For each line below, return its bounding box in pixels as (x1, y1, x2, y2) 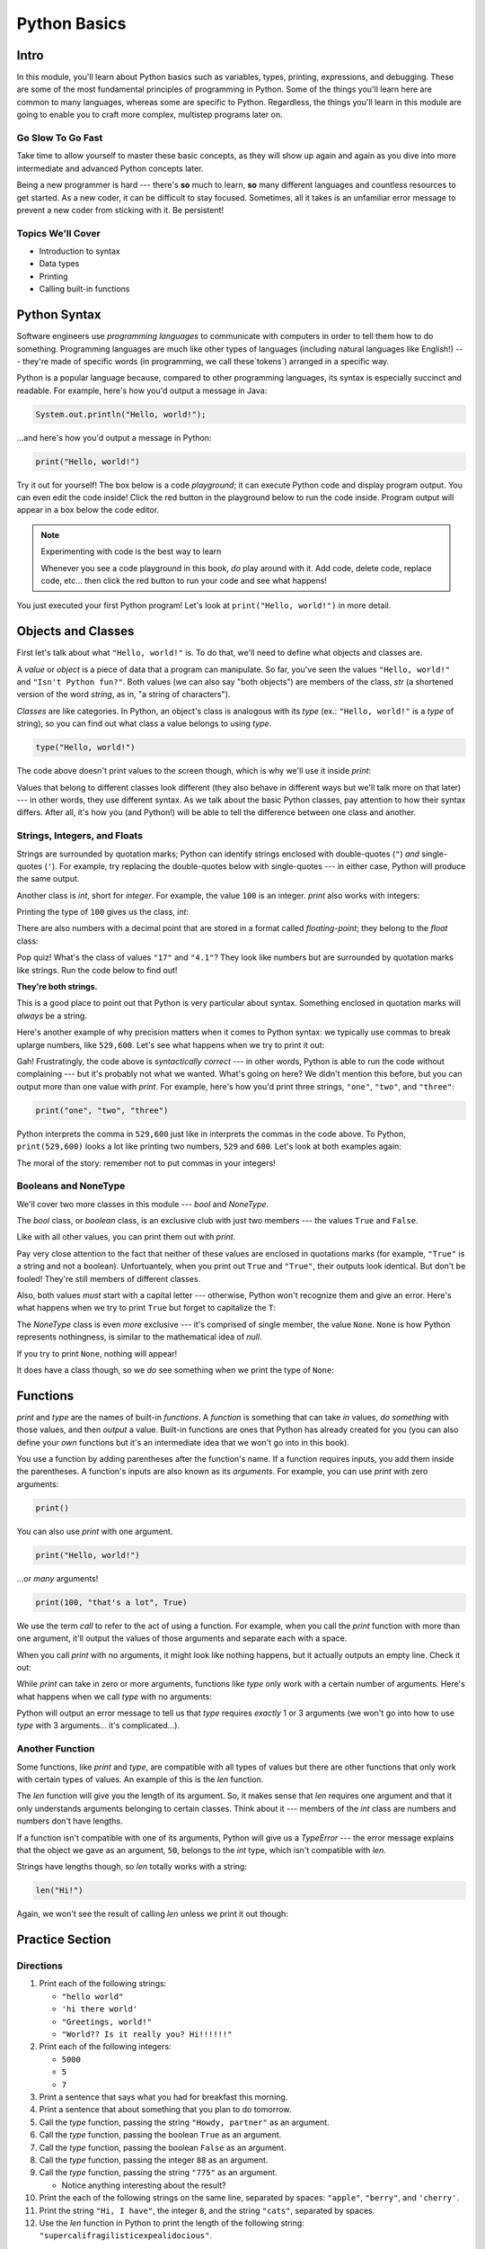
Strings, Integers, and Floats (16, 829, 144, 842)
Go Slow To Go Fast (16, 131, 103, 144)
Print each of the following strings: (39, 1978, 167, 1989)
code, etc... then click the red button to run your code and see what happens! (40, 576, 328, 586)
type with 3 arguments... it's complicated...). (16, 1720, 180, 1731)
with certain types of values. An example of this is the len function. (16, 1774, 264, 1785)
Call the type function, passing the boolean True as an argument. (39, 2129, 282, 2140)
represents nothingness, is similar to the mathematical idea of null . (16, 1331, 262, 1342)
